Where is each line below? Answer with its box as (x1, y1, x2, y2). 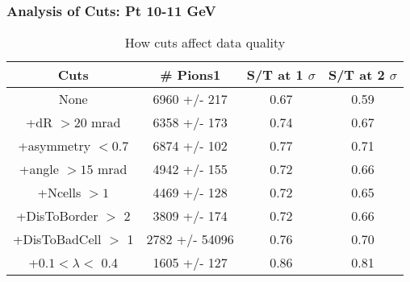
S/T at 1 (246, 65, 303, 85)
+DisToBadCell (13, 230, 102, 249)
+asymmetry (18, 136, 91, 156)
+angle (19, 160, 59, 179)
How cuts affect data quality (124, 33, 286, 52)
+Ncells (37, 183, 82, 202)
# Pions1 (160, 65, 221, 85)
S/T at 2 (328, 65, 385, 85)
